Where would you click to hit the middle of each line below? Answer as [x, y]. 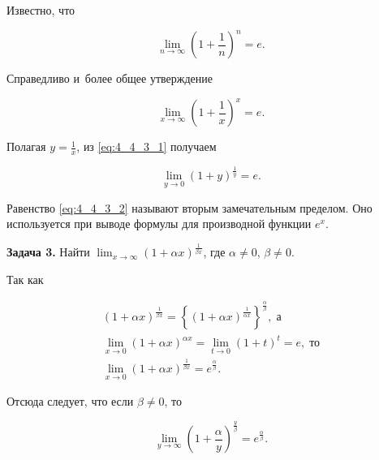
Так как [25, 279]
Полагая [26, 146]
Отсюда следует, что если [70, 401]
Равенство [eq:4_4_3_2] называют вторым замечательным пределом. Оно [189, 207]
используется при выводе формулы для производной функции [159, 224]
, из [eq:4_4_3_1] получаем [146, 146]
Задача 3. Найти [48, 252]
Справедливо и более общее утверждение [110, 78]
